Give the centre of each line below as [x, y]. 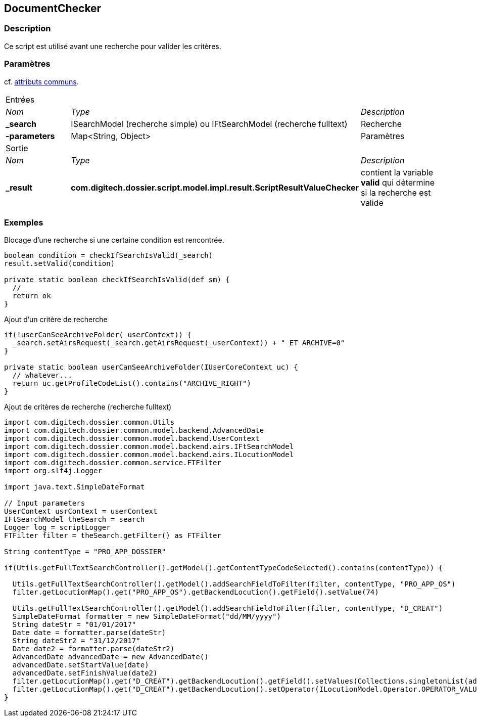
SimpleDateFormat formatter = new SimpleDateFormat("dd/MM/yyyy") [147, 617]
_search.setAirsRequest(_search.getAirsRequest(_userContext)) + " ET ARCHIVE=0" [179, 343]
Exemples [24, 222]
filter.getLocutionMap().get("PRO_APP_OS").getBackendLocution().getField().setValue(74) [196, 592]
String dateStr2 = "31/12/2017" [76, 641]
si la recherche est [396, 192]
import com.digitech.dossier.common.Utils [89, 422]
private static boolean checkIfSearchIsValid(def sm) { [117, 280]
